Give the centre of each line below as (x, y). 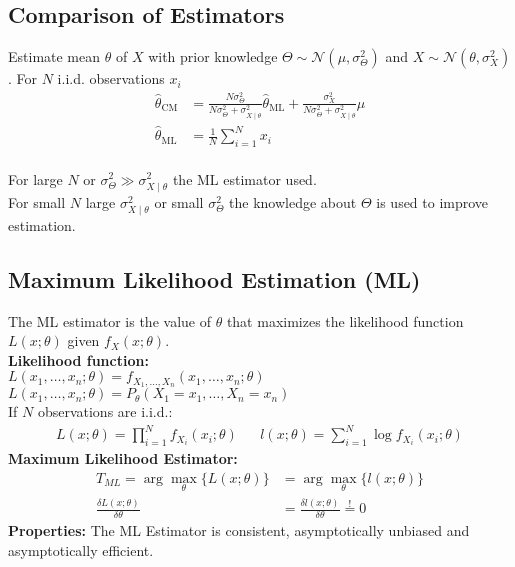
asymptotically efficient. (81, 549)
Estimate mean (54, 56)
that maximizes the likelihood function (345, 320)
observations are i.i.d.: (105, 411)
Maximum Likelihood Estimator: (123, 458)
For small (37, 201)
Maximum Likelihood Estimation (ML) (214, 278)
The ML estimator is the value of (109, 320)
